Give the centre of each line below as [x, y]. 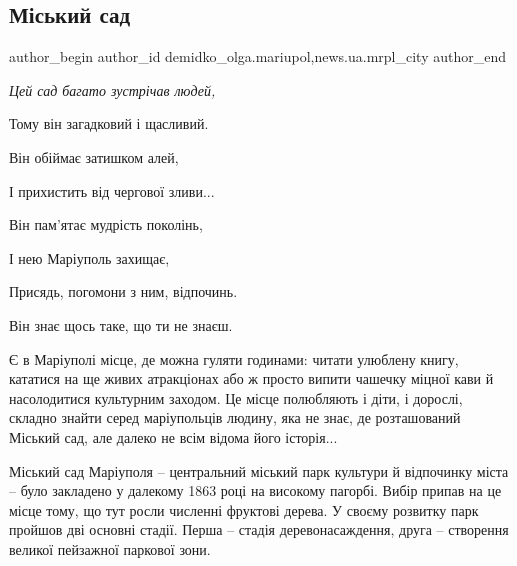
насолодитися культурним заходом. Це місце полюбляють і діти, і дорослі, [236, 397]
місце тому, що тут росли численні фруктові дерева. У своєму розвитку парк [244, 509]
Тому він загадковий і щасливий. [109, 123]
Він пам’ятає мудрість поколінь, [106, 224]
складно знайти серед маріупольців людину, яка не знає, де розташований [235, 417]
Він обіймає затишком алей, [94, 156]
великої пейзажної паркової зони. [110, 548]
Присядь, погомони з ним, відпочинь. [123, 291]
